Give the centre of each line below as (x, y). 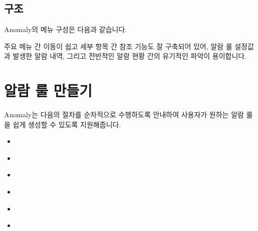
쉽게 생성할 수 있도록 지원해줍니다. (67, 124)
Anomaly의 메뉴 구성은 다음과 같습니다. (66, 29)
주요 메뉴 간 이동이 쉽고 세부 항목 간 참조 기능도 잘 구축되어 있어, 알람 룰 (118, 46)
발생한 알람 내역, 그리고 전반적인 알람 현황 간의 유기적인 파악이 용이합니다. (130, 56)
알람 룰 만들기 (48, 90)
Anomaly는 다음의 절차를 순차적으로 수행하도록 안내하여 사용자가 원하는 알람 (124, 114)
